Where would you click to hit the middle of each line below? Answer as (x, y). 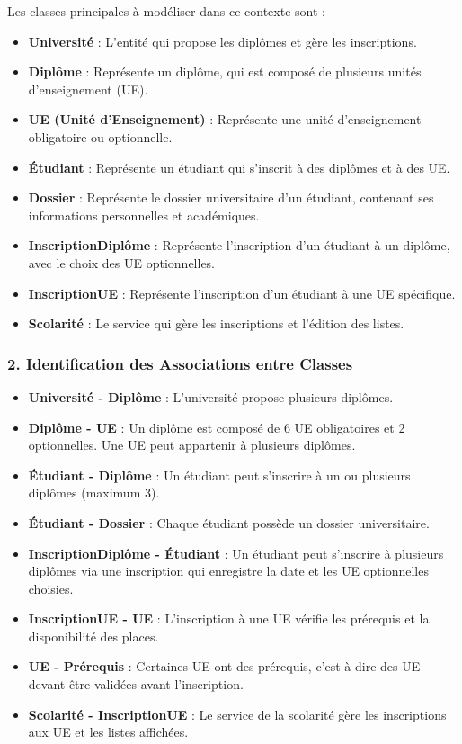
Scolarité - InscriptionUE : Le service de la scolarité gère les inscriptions (237, 714)
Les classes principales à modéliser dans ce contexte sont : (166, 11)
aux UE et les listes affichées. (108, 732)
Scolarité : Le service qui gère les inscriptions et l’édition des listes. (216, 323)
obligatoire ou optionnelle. (100, 136)
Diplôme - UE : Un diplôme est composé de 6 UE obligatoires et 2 (217, 427)
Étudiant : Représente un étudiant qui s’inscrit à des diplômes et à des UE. (239, 167)
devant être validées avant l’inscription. (136, 684)
